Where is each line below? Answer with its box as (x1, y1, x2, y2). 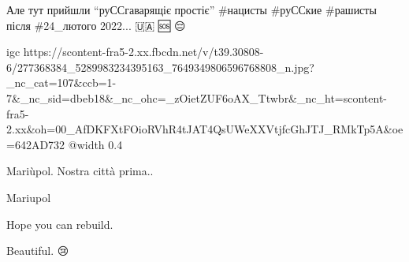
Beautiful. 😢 (6, 242, 69, 259)
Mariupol (6, 189, 51, 205)
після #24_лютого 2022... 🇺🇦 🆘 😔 (6, 17, 186, 33)
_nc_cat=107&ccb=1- (6, 74, 117, 91)
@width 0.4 (68, 136, 123, 152)
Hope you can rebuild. (6, 215, 113, 232)
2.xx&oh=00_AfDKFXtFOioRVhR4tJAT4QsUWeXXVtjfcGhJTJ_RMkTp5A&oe (6, 121, 403, 137)
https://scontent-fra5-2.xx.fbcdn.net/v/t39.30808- (23, 43, 264, 60)
